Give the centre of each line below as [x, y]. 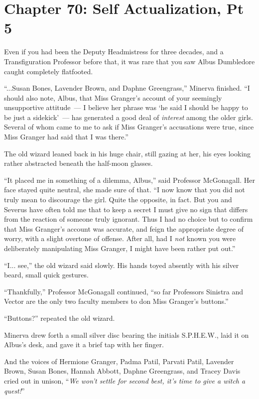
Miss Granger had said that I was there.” [66, 137]
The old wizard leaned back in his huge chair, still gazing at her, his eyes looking [128, 153]
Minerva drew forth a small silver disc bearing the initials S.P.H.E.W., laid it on [127, 334]
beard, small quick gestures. [46, 275]
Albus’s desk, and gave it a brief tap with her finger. [84, 344]
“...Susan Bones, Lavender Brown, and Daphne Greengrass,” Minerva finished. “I [127, 88]
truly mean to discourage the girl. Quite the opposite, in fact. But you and [118, 199]
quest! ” [14, 390]
